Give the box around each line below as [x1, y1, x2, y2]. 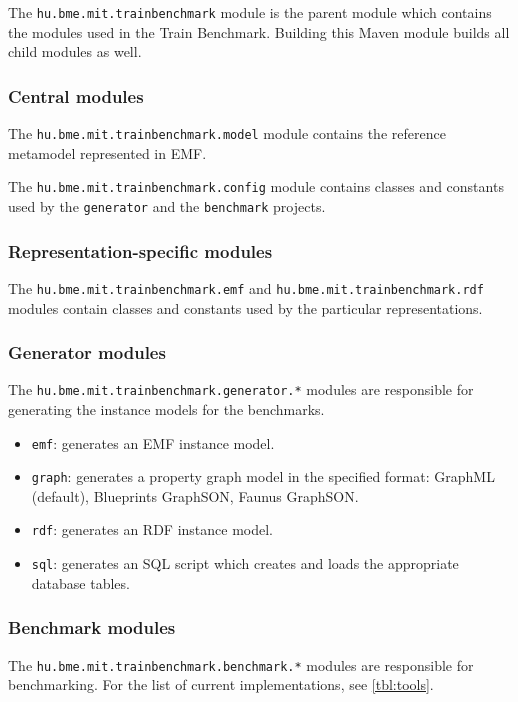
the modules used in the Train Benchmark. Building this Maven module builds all [8, 21, 510, 42]
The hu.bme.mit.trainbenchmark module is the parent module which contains [8, 2, 492, 22]
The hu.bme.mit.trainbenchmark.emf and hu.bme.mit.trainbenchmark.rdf [8, 277, 484, 298]
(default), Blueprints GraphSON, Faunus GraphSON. [31, 485, 359, 506]
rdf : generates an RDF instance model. [31, 519, 273, 540]
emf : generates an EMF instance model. [31, 432, 275, 453]
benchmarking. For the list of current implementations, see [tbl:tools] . [8, 674, 434, 695]
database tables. [31, 572, 130, 593]
